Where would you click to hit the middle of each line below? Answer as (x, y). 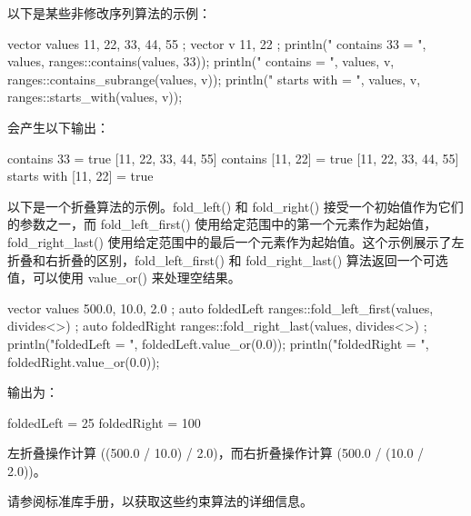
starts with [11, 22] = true (80, 176)
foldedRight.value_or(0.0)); (84, 361)
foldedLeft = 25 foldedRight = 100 (104, 422)
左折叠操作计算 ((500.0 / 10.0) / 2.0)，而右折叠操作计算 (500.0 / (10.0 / (216, 453)
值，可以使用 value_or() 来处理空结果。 (124, 278)
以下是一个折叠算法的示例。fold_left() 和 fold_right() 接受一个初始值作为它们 (235, 206)
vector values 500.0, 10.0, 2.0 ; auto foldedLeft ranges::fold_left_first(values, (220, 308)
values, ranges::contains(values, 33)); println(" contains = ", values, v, (201, 61)
